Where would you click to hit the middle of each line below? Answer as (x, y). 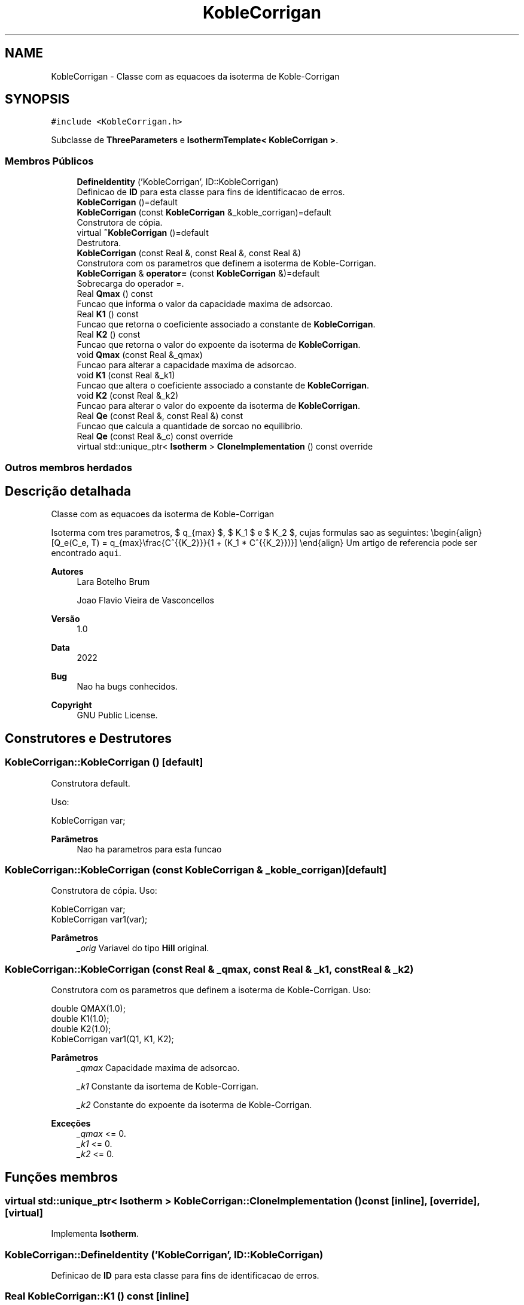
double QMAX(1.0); (88, 1009)
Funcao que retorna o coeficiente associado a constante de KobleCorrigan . (226, 324)
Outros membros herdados (68, 467)
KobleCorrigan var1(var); (99, 919)
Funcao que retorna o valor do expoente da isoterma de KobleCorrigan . (219, 345)
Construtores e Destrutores (89, 738)
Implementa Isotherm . (95, 1234)
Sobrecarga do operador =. (130, 284)
